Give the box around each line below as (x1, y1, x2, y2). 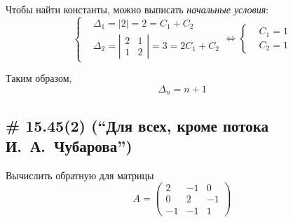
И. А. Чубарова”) (6, 134, 132, 156)
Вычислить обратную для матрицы (6, 167, 154, 182)
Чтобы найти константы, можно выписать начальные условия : (6, 2, 269, 16)
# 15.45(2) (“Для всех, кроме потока (6, 114, 269, 136)
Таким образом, (6, 71, 72, 85)
